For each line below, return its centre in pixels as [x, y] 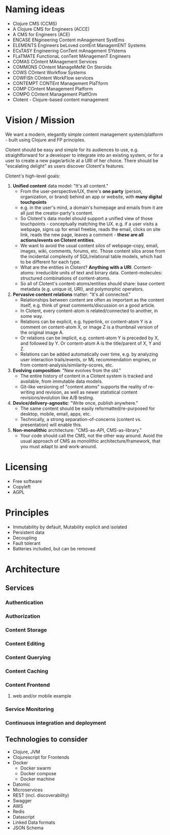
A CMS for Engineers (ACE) [41, 34]
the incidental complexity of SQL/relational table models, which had [91, 256]
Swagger [22, 800]
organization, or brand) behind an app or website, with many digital [91, 196]
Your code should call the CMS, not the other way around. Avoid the [91, 435]
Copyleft [22, 486]
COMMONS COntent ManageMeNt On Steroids [62, 67]
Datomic [21, 784]
